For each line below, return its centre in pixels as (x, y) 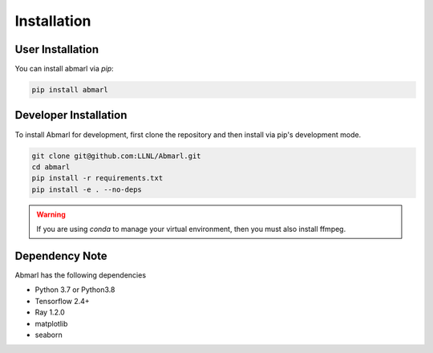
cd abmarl (51, 167)
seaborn (49, 335)
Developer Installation (71, 115)
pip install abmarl (70, 90)
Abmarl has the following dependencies (81, 275)
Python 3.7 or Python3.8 (75, 290)
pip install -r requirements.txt (97, 178)
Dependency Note (61, 256)
